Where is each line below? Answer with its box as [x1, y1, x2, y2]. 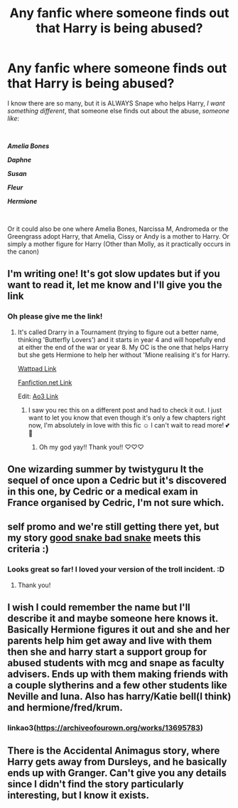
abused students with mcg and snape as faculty [7, 657, 225, 669]
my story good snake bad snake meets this [7, 532, 201, 544]
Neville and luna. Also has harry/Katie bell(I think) [7, 690, 232, 703]
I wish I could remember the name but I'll [7, 601, 190, 613]
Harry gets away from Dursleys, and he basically [7, 756, 227, 768]
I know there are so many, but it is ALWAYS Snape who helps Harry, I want [7, 98, 225, 108]
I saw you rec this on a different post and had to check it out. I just [28, 405, 222, 414]
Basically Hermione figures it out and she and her [7, 623, 230, 636]
